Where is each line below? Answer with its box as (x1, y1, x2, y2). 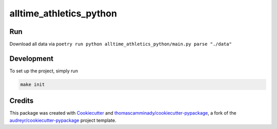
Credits (9, 97, 34, 105)
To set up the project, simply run (9, 67, 78, 74)
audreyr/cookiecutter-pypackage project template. (9, 117, 116, 123)
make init (20, 81, 45, 87)
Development (9, 54, 54, 63)
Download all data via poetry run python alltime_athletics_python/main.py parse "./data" (9, 41, 232, 47)
